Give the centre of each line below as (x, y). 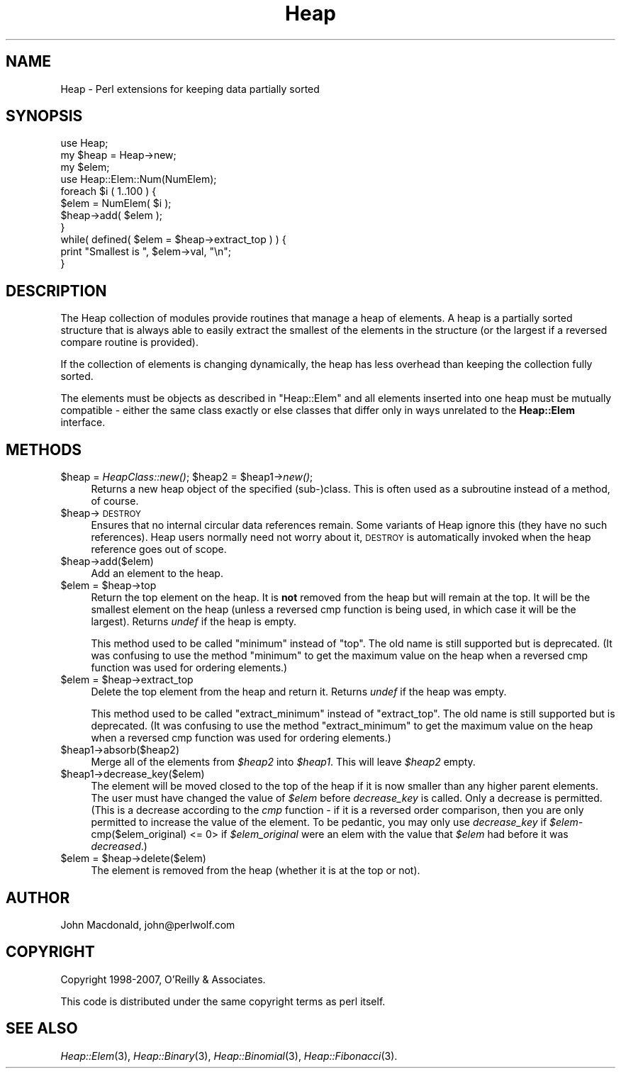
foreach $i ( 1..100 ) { (108, 191)
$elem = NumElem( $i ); (116, 203)
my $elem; (85, 167)
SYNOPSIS (44, 116)
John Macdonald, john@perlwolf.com (148, 924)
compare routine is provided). (129, 342)
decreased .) (119, 846)
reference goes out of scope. (159, 549)
